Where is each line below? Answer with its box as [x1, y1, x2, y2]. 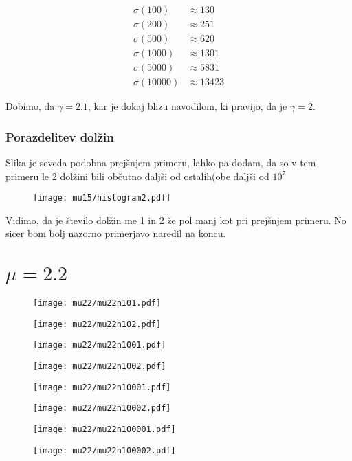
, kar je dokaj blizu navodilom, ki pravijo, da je [87, 99, 287, 113]
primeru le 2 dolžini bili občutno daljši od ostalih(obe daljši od [5, 168, 269, 183]
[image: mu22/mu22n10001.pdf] [33, 382, 171, 392]
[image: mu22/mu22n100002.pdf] [33, 445, 176, 456]
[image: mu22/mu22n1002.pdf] [33, 361, 166, 371]
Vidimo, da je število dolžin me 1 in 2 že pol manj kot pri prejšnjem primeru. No [5, 212, 346, 227]
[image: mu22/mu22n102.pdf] [33, 319, 162, 329]
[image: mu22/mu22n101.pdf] [33, 297, 162, 308]
